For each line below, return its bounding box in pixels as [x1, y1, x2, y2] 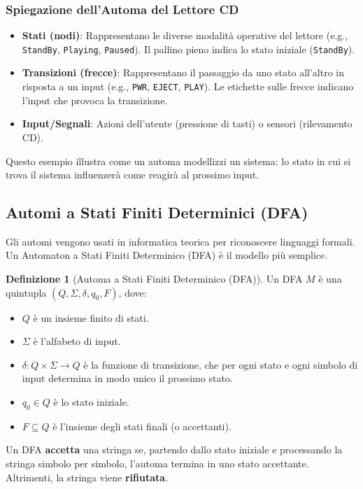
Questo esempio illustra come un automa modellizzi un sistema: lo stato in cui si [6, 153, 351, 168]
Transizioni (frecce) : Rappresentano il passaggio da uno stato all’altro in [22, 65, 345, 80]
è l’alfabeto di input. [33, 334, 121, 348]
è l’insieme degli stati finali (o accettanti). [52, 418, 232, 433]
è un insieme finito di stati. [33, 310, 149, 325]
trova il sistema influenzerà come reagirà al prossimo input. [6, 167, 259, 182]
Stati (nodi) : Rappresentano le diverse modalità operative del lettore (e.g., [22, 28, 348, 43]
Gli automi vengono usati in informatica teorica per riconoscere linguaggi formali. [6, 234, 355, 248]
